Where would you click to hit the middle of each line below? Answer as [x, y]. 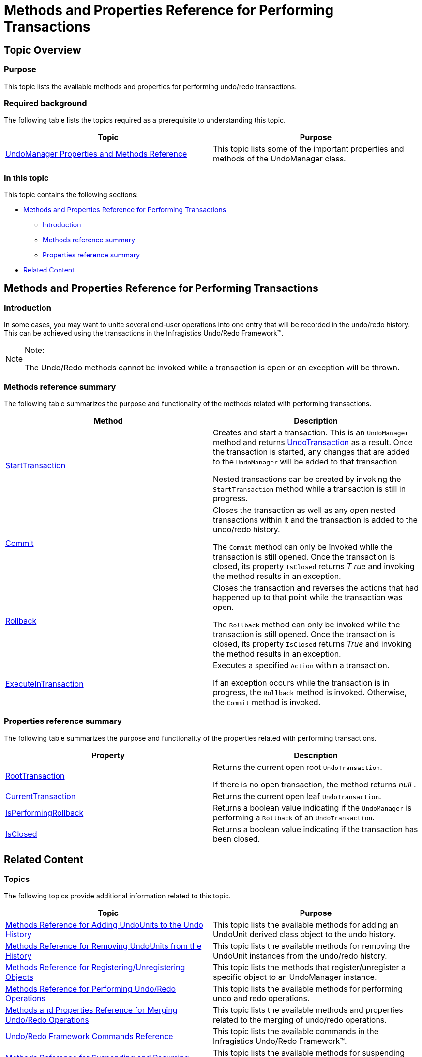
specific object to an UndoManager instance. [295, 977]
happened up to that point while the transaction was [308, 598]
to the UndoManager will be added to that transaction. [306, 462]
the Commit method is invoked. [267, 702]
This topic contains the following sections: [71, 195]
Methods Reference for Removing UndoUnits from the [104, 946]
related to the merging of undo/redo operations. [300, 1019]
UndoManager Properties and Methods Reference [96, 154]
